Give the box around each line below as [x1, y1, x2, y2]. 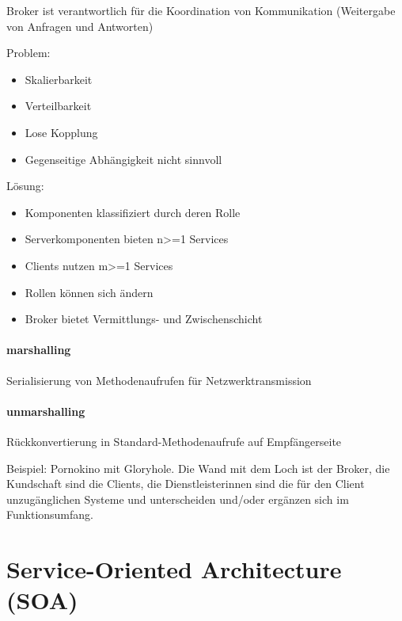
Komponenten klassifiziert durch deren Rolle [25, 204, 241, 220]
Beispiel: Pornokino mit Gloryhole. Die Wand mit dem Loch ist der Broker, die [6, 459, 390, 476]
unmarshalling [6, 402, 85, 419]
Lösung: [6, 177, 44, 194]
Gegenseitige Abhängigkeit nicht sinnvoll [25, 150, 222, 167]
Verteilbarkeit [25, 97, 92, 114]
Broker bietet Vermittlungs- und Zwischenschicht [25, 310, 263, 327]
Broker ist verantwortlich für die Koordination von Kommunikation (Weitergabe [6, 2, 396, 18]
